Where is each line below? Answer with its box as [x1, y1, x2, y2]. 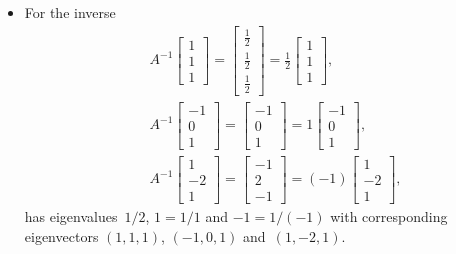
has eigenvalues [24, 206, 118, 226]
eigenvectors [24, 225, 99, 246]
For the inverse [24, 2, 116, 22]
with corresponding [330, 206, 448, 226]
